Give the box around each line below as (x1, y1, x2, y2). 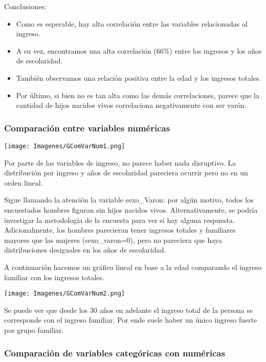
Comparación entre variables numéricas (4, 121, 170, 134)
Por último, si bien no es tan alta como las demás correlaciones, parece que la (16, 89, 259, 100)
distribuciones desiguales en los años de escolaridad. (4, 244, 166, 255)
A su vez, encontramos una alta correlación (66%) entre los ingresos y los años (16, 45, 262, 56)
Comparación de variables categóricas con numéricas (4, 346, 225, 359)
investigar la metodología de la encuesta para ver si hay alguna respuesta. (4, 214, 235, 225)
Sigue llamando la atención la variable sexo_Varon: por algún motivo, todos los (4, 194, 254, 205)
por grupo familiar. (4, 325, 64, 335)
